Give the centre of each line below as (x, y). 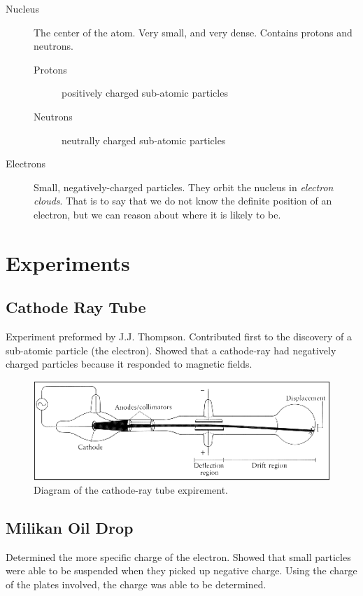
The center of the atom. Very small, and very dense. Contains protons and (193, 32)
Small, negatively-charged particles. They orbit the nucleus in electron (184, 187)
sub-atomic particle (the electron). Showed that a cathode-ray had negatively (171, 350)
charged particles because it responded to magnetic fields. (129, 364)
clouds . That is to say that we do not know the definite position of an (183, 201)
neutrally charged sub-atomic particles (144, 140)
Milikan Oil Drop (70, 528)
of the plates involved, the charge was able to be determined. (136, 584)
